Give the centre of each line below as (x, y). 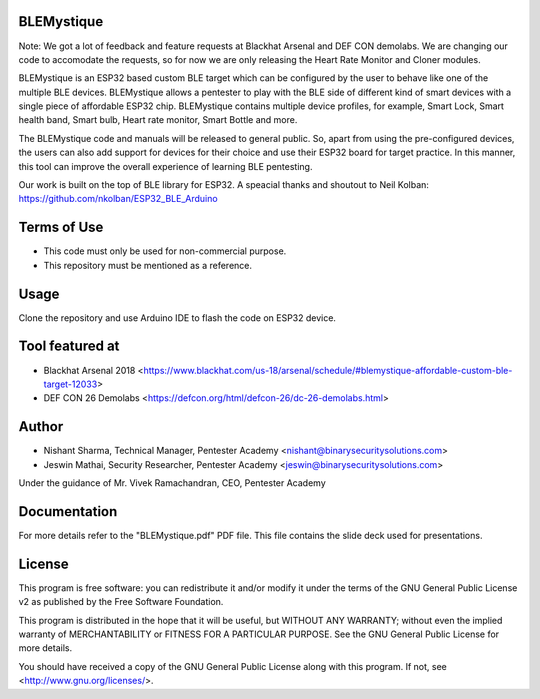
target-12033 (70, 384)
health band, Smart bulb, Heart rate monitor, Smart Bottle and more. (158, 120)
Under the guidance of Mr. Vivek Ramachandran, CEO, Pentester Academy (172, 483)
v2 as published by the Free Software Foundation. (121, 602)
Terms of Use (61, 227)
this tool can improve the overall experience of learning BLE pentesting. (165, 166)
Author (41, 426)
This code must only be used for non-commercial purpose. (165, 251)
